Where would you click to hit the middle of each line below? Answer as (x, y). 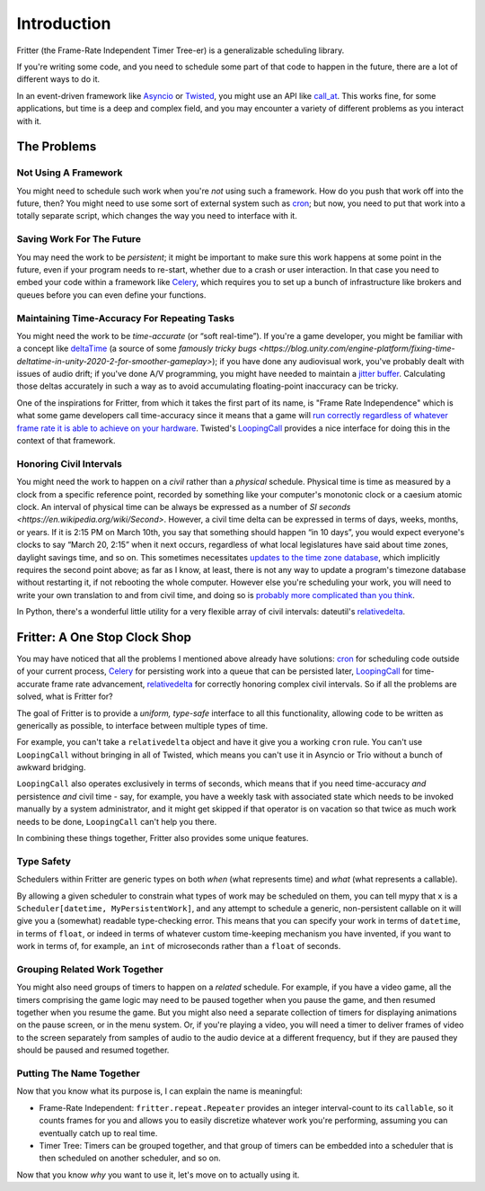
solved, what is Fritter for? (65, 696)
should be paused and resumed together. (93, 1050)
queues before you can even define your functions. (111, 295)
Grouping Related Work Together (90, 969)
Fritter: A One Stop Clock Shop (104, 637)
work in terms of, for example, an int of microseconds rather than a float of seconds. (179, 946)
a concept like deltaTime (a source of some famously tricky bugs (137, 349)
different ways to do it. (58, 79)
